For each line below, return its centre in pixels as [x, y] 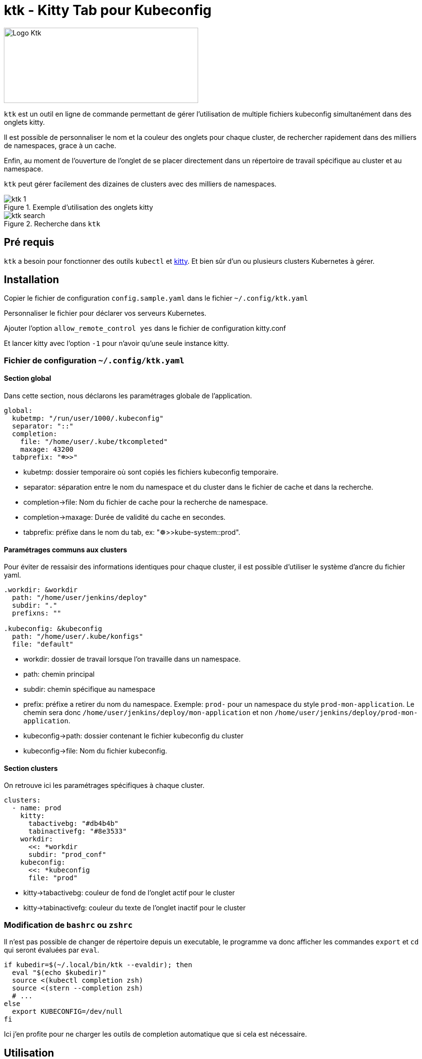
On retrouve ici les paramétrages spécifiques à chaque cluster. [104, 786]
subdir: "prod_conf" [67, 855]
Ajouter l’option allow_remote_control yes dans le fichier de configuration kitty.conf [145, 328]
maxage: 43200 [47, 450]
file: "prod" [53, 878]
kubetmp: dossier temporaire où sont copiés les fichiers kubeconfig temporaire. [151, 472]
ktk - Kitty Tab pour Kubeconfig [108, 10]
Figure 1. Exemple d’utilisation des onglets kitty [79, 207]
